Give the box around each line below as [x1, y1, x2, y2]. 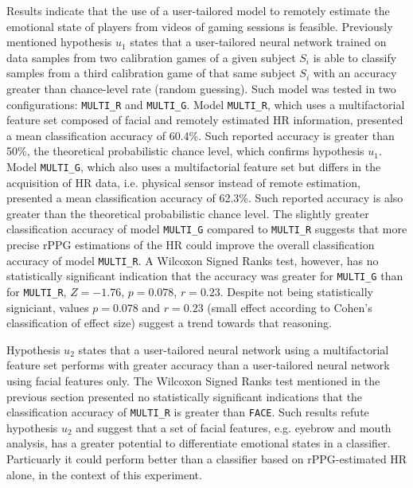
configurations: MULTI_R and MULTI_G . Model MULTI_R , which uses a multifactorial [6, 96, 405, 112]
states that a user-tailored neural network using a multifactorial [78, 341, 389, 357]
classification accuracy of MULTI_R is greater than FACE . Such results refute [6, 404, 369, 420]
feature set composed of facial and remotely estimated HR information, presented [6, 111, 403, 128]
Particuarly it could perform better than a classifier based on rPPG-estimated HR [6, 451, 407, 467]
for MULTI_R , [6, 283, 67, 299]
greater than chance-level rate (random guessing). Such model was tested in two [6, 80, 396, 96]
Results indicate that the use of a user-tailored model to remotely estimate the [6, 2, 390, 18]
